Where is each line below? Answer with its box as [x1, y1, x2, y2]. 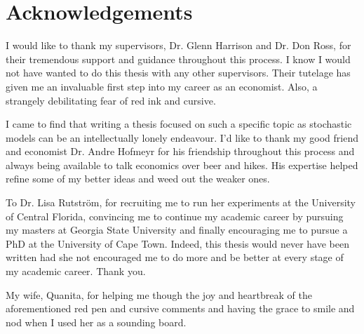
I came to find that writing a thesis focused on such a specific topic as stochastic [6, 116, 352, 131]
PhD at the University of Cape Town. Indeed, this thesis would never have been [6, 236, 349, 250]
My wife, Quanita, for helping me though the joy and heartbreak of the [6, 287, 312, 302]
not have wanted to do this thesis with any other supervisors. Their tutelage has [6, 65, 351, 80]
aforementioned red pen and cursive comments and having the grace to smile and [6, 301, 355, 316]
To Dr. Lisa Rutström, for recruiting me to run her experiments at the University [6, 195, 356, 210]
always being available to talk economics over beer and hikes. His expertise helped [6, 157, 358, 172]
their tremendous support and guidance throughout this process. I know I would [6, 51, 351, 66]
